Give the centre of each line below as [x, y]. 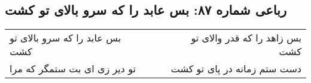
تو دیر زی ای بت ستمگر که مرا [73, 69]
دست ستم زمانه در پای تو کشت [236, 69]
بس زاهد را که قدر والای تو [246, 38]
